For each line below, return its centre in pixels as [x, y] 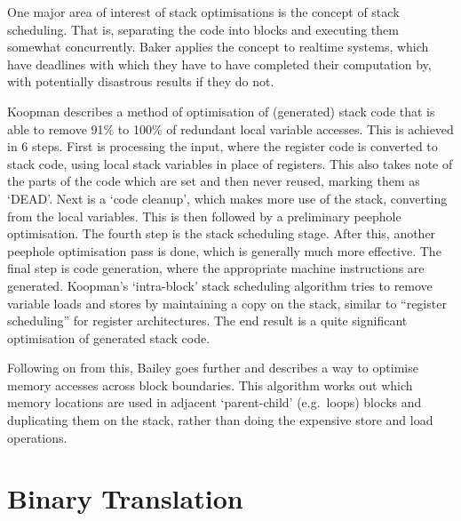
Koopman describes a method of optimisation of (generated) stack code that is [221, 111]
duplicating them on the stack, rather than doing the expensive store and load [220, 420]
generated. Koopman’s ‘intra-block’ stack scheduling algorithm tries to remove [220, 285]
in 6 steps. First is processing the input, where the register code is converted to [223, 146]
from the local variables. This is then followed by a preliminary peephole [204, 216]
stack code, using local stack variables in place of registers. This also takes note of [230, 163]
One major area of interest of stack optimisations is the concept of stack [203, 12]
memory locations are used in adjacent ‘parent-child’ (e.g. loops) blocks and [215, 402]
